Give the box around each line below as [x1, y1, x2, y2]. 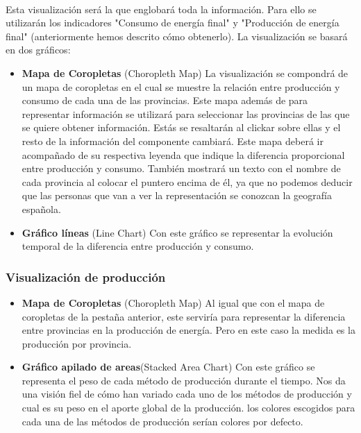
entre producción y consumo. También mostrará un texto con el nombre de [22, 161, 341, 176]
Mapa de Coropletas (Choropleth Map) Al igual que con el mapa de [22, 295, 325, 309]
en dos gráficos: [6, 42, 71, 57]
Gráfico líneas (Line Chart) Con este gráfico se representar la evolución [22, 225, 333, 239]
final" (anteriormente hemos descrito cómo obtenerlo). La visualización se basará [6, 28, 348, 43]
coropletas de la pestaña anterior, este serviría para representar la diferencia [22, 309, 346, 323]
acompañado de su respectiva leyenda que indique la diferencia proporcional [22, 147, 345, 162]
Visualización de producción [6, 268, 166, 285]
